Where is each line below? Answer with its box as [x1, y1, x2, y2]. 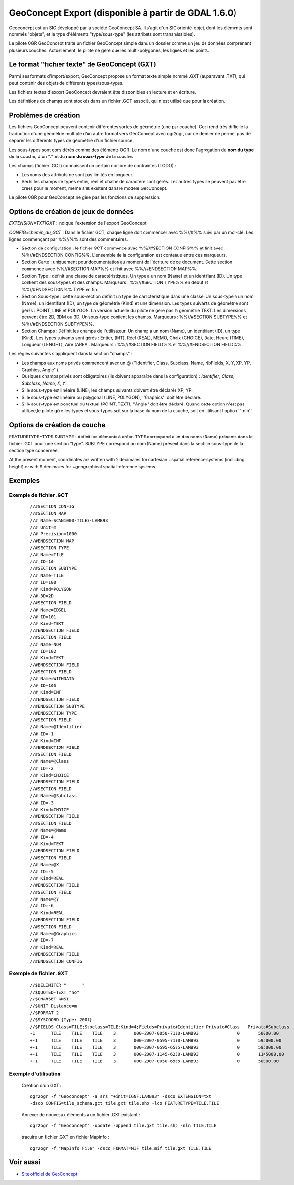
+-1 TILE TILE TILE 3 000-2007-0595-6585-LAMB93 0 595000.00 [30, 1044, 282, 1050]
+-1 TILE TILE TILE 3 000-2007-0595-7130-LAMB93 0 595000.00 [30, 1037, 282, 1043]
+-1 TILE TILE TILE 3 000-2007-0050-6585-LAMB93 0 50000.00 [30, 1058, 279, 1064]
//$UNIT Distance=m [30, 1003, 77, 1009]
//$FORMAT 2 [30, 1010, 59, 1016]
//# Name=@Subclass [30, 793, 77, 799]
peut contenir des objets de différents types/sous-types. [9, 80, 124, 86]
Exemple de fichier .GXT [9, 970, 68, 977]
